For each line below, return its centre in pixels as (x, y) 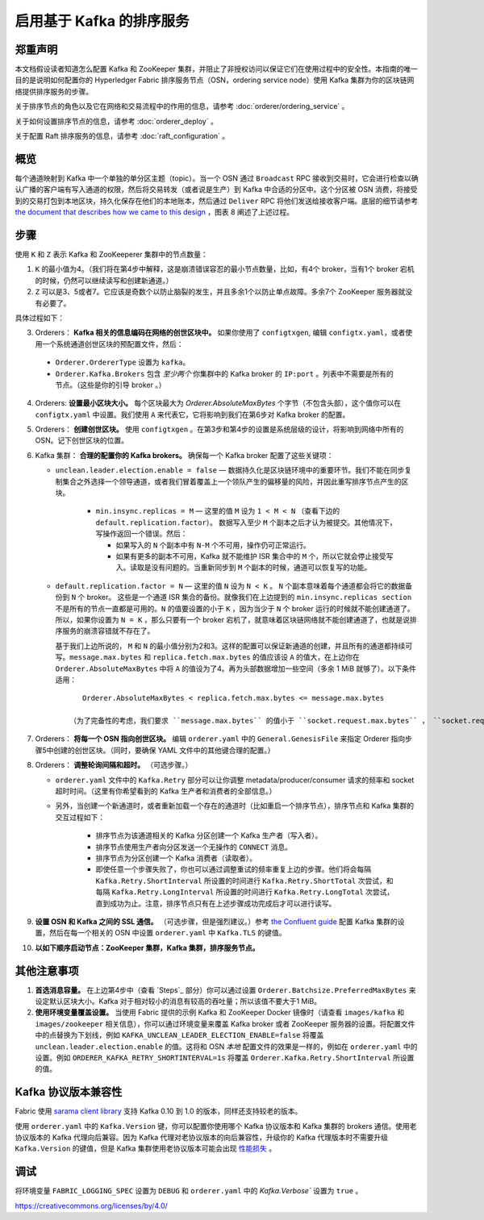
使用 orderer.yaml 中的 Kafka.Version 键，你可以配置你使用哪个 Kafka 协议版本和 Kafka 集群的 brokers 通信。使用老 (216, 1126)
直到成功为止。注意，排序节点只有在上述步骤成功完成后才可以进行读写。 (216, 903)
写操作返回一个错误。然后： (142, 534)
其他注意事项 (47, 970)
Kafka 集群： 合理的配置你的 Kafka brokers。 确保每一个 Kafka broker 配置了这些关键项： (184, 455)
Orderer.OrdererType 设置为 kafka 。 (123, 362)
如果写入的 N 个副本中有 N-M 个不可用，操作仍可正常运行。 (213, 545)
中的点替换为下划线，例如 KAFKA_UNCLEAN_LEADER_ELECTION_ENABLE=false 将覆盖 (179, 1035)
